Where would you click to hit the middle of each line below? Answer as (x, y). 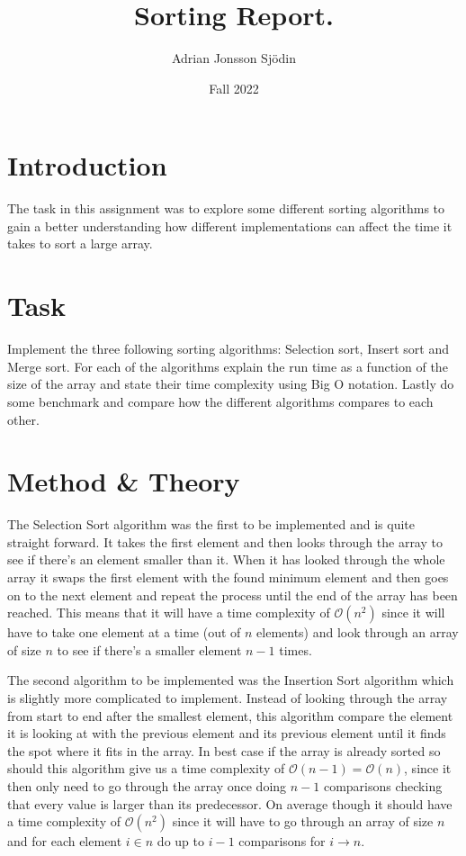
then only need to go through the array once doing (147, 785)
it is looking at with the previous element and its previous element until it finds (227, 733)
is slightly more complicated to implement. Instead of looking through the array (228, 698)
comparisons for (282, 841)
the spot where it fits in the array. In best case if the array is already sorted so (224, 750)
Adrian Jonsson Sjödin (234, 58)
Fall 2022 (234, 88)
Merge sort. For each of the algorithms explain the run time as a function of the (228, 366)
